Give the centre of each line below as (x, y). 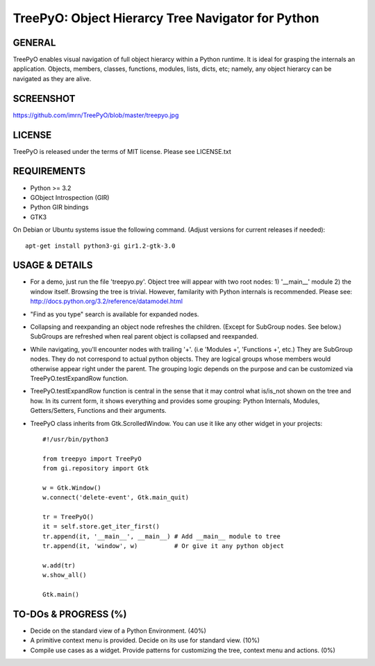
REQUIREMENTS (49, 171)
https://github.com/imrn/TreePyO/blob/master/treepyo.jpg (96, 115)
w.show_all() (65, 575)
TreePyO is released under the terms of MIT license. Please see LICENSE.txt (122, 151)
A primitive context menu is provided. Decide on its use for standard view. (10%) (145, 640)
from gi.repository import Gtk (96, 469)
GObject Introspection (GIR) (70, 197)
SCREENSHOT (44, 98)
